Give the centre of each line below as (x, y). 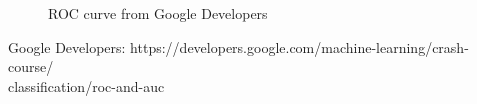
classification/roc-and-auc (86, 85)
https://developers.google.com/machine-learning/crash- (299, 46)
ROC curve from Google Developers (158, 13)
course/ (31, 66)
